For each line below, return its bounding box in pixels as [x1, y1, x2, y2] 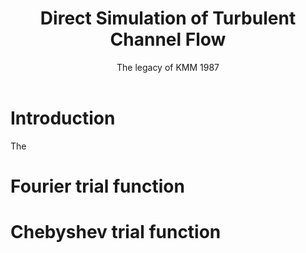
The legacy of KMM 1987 [116, 61, 220, 73]
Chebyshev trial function [10, 221, 222, 244]
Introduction [10, 107, 116, 129]
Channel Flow [109, 28, 227, 51]
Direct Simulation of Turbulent [39, 7, 297, 30]
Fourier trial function [10, 175, 185, 197]
